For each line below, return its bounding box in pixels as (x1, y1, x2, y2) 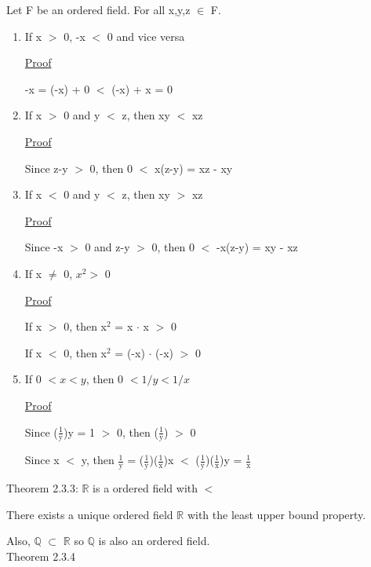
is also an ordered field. (98, 532, 210, 549)
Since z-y (24, 159, 68, 176)
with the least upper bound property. (187, 506, 366, 522)
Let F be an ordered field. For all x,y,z (6, 2, 191, 17)
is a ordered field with (93, 480, 198, 496)
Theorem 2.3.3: (6, 480, 78, 496)
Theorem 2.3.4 (6, 547, 75, 564)
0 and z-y (85, 239, 130, 255)
